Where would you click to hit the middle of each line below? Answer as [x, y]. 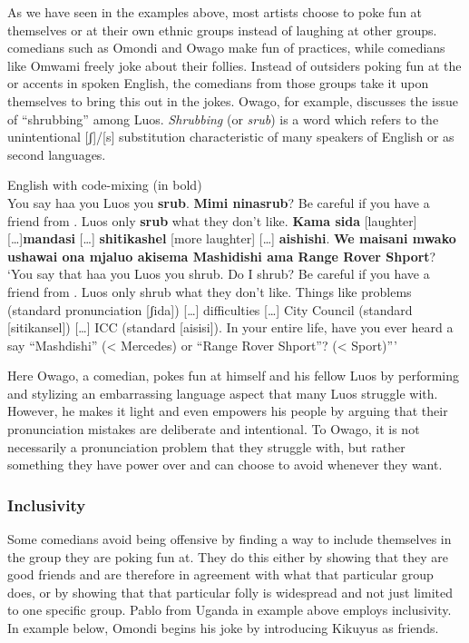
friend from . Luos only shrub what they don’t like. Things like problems [210, 291]
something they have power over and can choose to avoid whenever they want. [225, 465]
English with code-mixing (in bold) [105, 185]
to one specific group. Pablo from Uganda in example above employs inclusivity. [230, 610]
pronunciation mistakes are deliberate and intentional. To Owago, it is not [214, 429]
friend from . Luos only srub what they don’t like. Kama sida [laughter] [212, 220]
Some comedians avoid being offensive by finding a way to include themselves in [230, 539]
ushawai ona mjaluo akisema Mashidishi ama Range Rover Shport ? [222, 256]
